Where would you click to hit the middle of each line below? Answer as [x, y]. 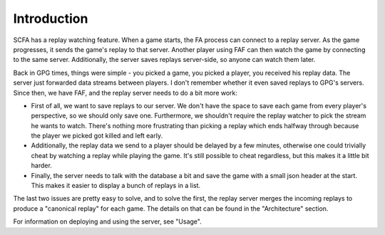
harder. [42, 166]
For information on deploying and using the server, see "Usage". [108, 221]
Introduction [51, 19]
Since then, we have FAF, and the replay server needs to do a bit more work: [125, 93]
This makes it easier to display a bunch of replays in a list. [116, 186]
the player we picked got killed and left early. [97, 136]
